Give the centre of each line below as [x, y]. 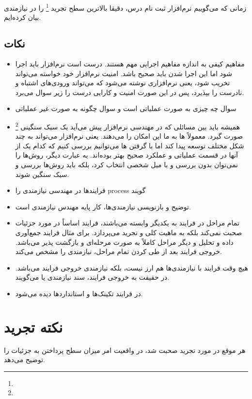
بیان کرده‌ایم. [23, 17]
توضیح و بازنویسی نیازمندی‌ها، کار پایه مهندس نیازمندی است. [103, 206]
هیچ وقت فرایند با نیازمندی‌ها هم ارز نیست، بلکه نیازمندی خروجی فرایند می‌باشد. [132, 267]
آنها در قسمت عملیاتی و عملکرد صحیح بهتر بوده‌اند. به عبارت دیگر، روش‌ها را [127, 155]
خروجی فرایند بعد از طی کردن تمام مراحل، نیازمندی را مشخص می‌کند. [118, 251]
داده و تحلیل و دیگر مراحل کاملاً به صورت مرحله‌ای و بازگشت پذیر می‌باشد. [124, 242]
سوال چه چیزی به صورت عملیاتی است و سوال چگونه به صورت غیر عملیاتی [126, 108]
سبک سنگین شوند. [42, 174]
